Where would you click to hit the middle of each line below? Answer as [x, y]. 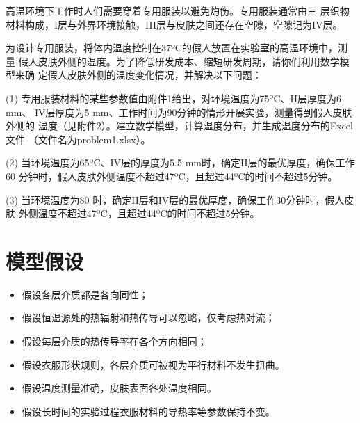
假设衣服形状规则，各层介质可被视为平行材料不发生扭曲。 [153, 364]
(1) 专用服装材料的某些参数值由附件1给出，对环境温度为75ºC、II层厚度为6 [174, 98]
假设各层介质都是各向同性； [85, 294]
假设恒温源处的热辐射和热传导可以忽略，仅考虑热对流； [148, 318]
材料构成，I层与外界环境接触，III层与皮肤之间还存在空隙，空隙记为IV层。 [174, 24]
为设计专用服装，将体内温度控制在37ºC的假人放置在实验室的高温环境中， [172, 48]
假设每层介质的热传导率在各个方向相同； [114, 341]
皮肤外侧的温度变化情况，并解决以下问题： [164, 75]
